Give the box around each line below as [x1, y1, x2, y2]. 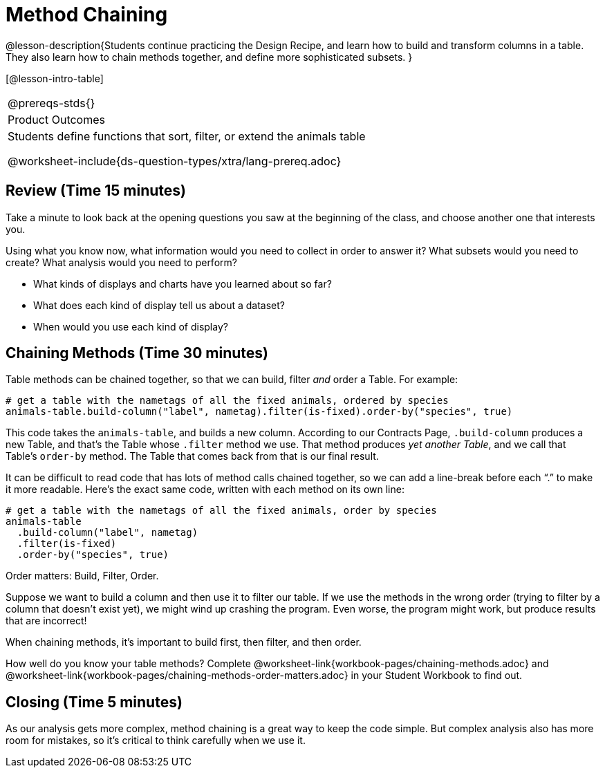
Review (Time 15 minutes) [6, 182, 187, 200]
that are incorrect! [6, 615, 87, 627]
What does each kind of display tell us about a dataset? [33, 299, 286, 311]
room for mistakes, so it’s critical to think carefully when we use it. [6, 734, 306, 747]
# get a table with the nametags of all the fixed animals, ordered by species [6, 395, 449, 407]
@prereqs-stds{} [8, 95, 95, 110]
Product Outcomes [8, 112, 105, 127]
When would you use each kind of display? [33, 320, 228, 333]
